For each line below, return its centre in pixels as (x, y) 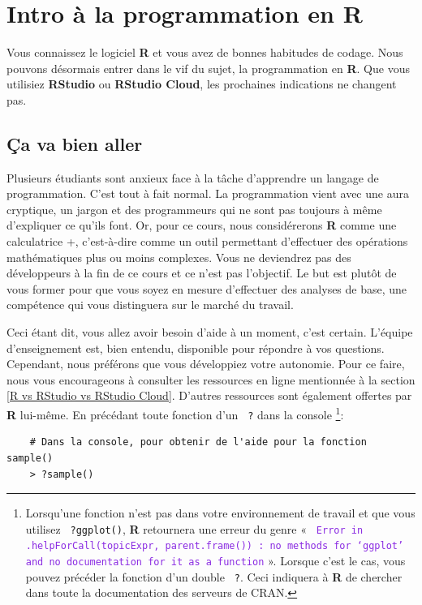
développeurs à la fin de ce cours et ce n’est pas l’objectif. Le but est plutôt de (202, 273)
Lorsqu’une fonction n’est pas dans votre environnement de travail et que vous (220, 513)
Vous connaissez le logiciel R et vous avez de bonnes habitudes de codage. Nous (205, 52)
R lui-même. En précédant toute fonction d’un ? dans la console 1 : (175, 413)
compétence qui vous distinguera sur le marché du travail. (150, 305)
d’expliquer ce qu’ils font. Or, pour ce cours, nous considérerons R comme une (202, 225)
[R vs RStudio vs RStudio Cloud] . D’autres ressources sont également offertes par (209, 395)
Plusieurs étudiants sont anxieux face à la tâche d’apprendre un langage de (193, 177)
